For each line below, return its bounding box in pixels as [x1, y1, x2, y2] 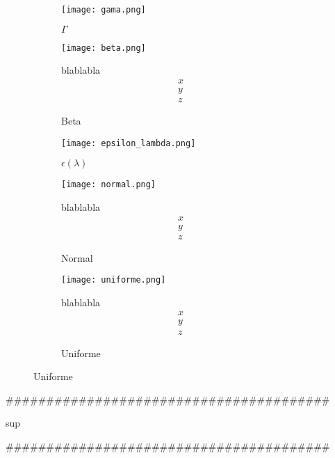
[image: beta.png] [61, 42, 146, 53]
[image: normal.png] [61, 180, 156, 190]
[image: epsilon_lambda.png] [61, 138, 196, 148]
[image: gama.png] [61, 5, 146, 15]
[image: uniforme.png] [61, 275, 166, 285]
